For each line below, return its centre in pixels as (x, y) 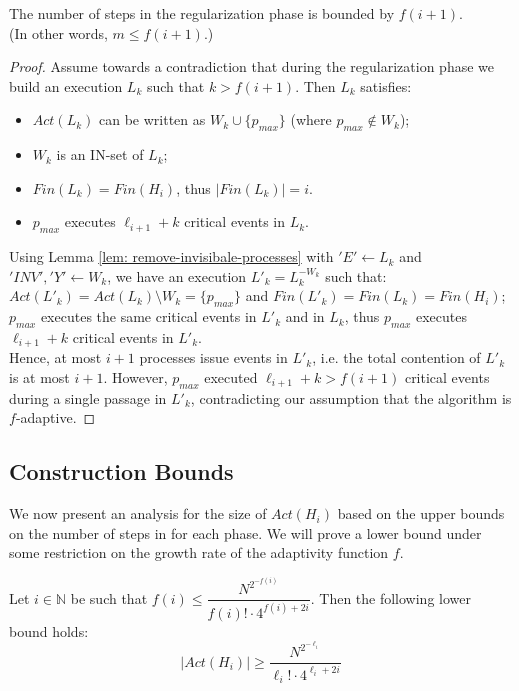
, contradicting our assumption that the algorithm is (351, 397)
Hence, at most (55, 357)
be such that (109, 597)
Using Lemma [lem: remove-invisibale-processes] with (171, 256)
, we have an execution (177, 275)
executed (231, 376)
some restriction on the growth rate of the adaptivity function (199, 552)
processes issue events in (213, 357)
